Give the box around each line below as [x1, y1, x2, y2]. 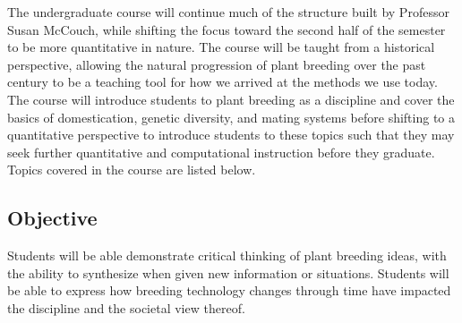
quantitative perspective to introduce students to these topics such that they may [7, 125, 455, 144]
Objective [7, 204, 98, 232]
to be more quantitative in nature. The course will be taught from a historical [7, 38, 435, 56]
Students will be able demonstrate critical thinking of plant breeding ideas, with [7, 246, 447, 265]
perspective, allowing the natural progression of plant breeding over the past [7, 55, 426, 73]
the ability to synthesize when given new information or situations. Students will [7, 263, 449, 282]
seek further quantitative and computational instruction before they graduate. [7, 142, 435, 161]
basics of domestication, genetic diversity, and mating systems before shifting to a [7, 107, 456, 126]
